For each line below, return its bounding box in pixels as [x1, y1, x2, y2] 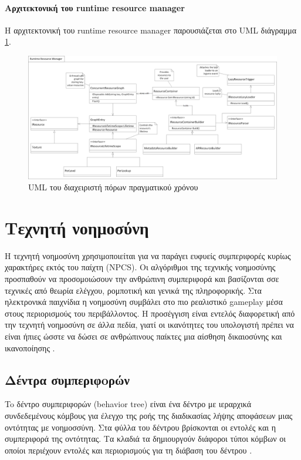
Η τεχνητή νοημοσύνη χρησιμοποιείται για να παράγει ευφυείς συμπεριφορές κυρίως [5, 249, 291, 261]
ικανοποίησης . [5, 341, 55, 354]
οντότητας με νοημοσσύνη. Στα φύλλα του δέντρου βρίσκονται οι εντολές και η [5, 421, 276, 433]
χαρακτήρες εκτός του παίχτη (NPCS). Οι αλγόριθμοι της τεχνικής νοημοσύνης [5, 261, 276, 273]
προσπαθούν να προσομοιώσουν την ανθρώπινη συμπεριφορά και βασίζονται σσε [5, 273, 279, 284]
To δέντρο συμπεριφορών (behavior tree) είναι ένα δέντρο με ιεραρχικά [5, 398, 252, 410]
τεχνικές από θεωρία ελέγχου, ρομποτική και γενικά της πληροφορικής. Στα [5, 284, 262, 296]
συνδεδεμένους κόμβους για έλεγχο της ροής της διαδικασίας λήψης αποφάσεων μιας [5, 409, 293, 421]
